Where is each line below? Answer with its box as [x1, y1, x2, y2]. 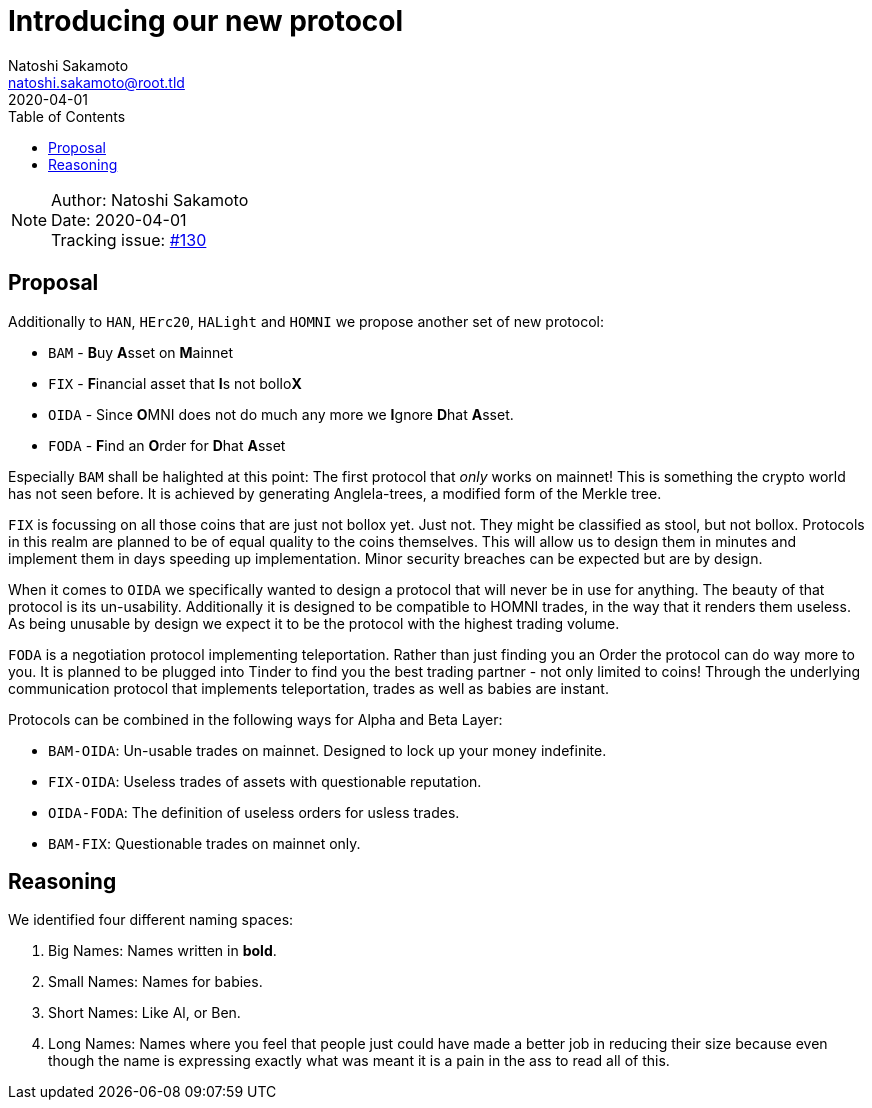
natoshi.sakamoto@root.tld [8, 73, 185, 91]
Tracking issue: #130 [51, 229, 207, 250]
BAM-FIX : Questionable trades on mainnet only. [48, 834, 361, 852]
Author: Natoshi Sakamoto [51, 189, 249, 210]
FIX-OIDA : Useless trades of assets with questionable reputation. [48, 772, 482, 790]
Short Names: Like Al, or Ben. [48, 1004, 241, 1022]
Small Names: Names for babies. [48, 973, 263, 991]
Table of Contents [8, 107, 126, 125]
